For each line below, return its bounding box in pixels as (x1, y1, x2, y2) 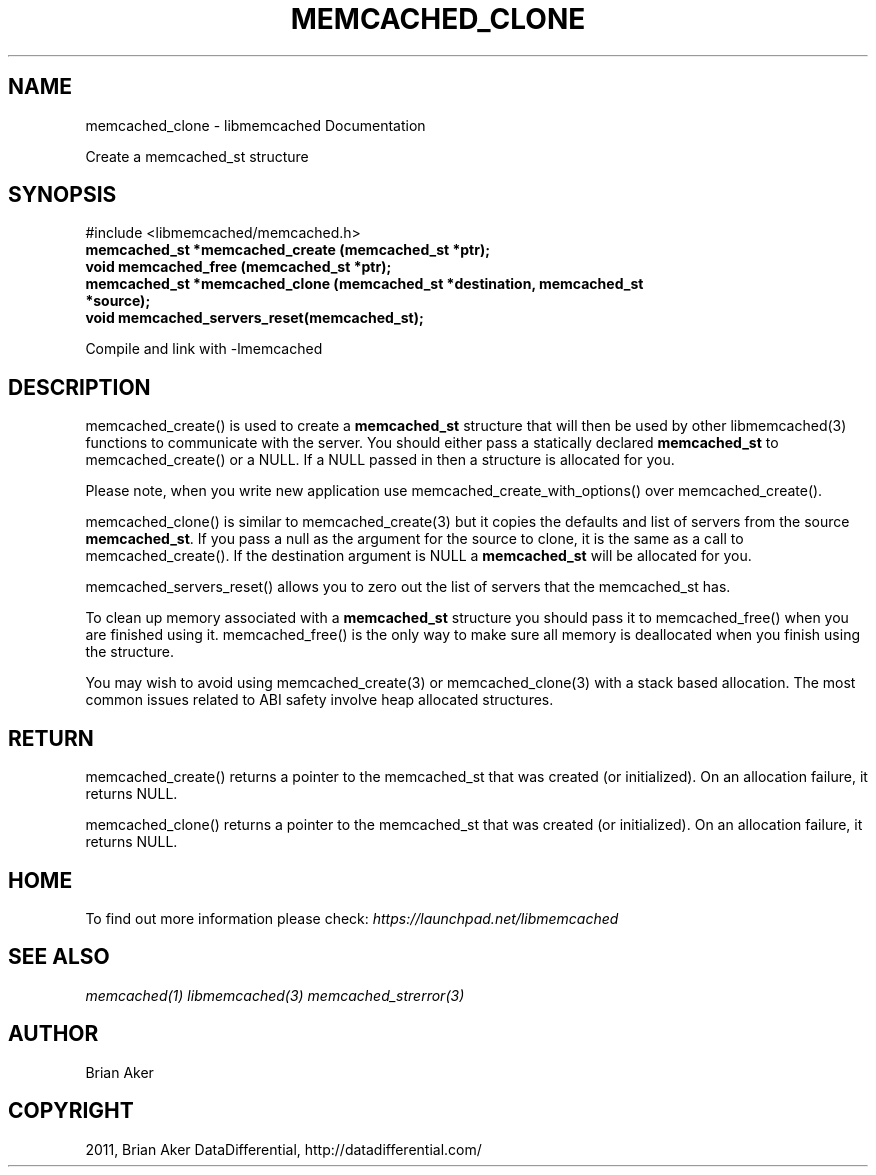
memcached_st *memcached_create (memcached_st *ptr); (85, 241, 491, 259)
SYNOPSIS (8, 182, 117, 208)
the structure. (85, 643, 174, 661)
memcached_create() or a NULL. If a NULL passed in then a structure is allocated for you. (85, 451, 675, 469)
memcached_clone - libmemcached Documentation (85, 116, 426, 134)
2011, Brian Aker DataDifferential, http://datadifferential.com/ (85, 1140, 482, 1158)
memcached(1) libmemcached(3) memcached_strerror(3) (85, 986, 465, 1004)
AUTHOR (8, 1021, 99, 1047)
